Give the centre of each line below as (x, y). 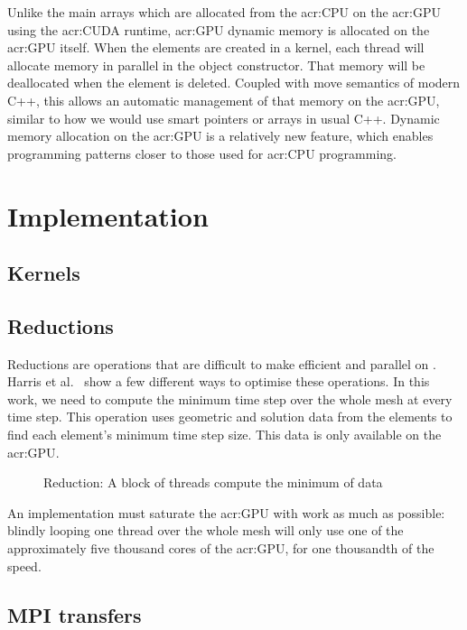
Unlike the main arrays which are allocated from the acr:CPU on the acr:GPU (224, 12)
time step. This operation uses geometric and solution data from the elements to (230, 417)
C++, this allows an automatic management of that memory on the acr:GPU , (224, 100)
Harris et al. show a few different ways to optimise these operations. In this (219, 381)
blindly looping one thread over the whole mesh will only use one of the (205, 530)
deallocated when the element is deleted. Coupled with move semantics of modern (234, 83)
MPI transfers (75, 614)
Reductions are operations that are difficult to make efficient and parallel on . (222, 363)
